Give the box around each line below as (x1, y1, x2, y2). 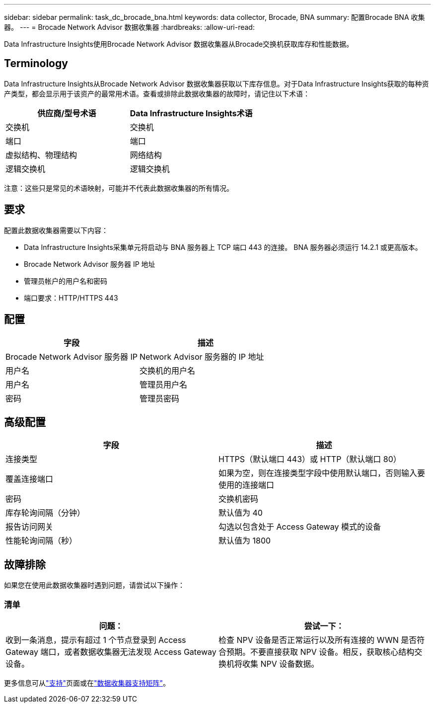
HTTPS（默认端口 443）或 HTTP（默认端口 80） (218, 454, 401, 465)
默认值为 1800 (218, 536, 271, 546)
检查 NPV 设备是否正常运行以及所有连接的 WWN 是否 (218, 634, 417, 645)
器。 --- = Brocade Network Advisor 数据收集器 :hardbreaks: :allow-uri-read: (4, 23, 255, 31)
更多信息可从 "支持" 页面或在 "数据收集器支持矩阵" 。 (4, 678, 170, 687)
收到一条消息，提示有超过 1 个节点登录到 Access (5, 634, 186, 645)
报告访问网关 (5, 522, 54, 532)
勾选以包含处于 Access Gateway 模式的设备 (218, 522, 381, 532)
